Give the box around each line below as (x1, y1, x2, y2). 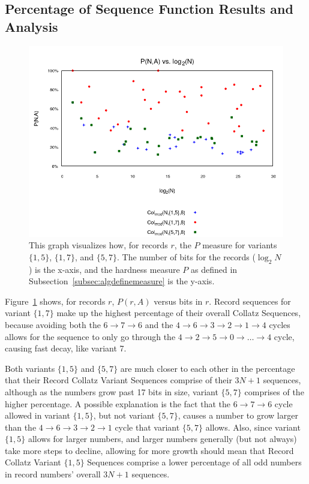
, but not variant (93, 409, 155, 422)
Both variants (5, 362, 55, 374)
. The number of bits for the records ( (117, 250, 256, 263)
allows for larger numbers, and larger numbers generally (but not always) (28, 432, 297, 445)
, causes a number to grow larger (178, 409, 298, 422)
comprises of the (244, 385, 304, 398)
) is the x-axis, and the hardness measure (29, 263, 180, 275)
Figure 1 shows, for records (5, 294, 106, 307)
